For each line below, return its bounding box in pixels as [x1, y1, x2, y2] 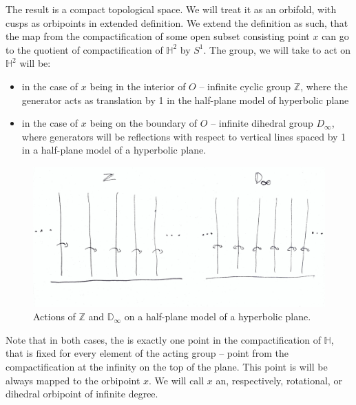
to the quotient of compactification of [6, 42, 163, 56]
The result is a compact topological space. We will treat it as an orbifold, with [6, 2, 337, 16]
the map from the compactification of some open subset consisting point [6, 29, 310, 43]
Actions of [33, 309, 76, 324]
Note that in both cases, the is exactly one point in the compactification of [6, 332, 321, 346]
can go [322, 29, 349, 43]
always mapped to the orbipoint [6, 373, 140, 387]
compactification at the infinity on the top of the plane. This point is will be [6, 360, 328, 374]
